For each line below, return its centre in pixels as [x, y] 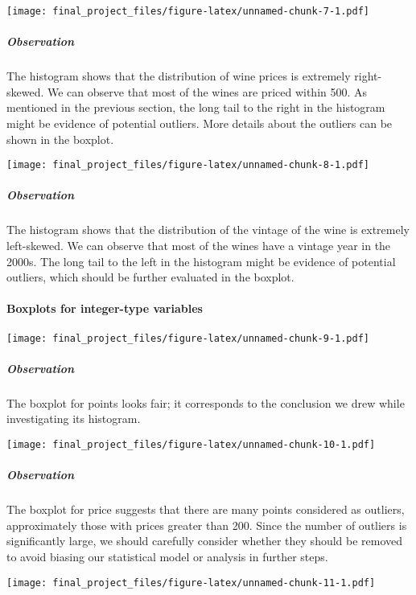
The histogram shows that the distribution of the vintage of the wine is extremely [208, 230]
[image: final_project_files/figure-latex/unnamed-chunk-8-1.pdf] [188, 165]
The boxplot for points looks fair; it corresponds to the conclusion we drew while [206, 402]
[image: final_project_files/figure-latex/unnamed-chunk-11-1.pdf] [191, 583]
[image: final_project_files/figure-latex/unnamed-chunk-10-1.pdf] [191, 444]
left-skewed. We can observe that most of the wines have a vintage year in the [199, 245]
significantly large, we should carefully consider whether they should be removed [205, 541]
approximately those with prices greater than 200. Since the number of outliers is [207, 525]
